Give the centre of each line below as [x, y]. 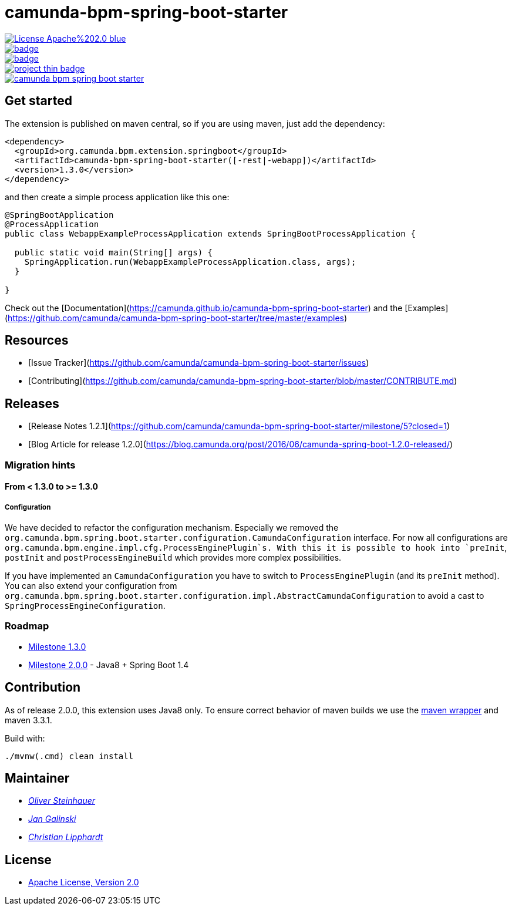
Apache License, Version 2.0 [84, 882]
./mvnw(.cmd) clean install [69, 756]
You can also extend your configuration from [91, 586]
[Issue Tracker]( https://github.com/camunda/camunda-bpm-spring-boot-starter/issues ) [199, 363]
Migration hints [40, 465]
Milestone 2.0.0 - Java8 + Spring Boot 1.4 [109, 665]
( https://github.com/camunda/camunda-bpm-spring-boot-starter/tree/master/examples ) [176, 318]
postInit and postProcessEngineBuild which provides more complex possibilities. [173, 558]
